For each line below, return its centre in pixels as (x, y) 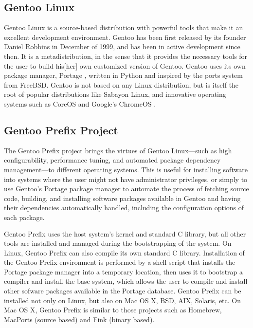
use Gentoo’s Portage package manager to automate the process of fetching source (126, 189)
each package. (24, 217)
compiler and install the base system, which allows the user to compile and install (126, 281)
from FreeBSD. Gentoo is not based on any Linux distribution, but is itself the (121, 84)
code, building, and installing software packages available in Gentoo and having (122, 198)
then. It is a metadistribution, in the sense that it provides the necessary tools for (126, 56)
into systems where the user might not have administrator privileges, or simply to (126, 179)
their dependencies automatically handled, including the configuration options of (124, 208)
